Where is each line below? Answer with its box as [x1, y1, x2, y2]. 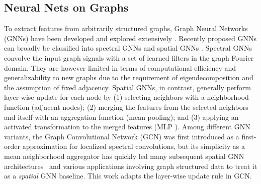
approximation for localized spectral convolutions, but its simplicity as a [22, 141, 245, 151]
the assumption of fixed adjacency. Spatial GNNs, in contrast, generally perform [4, 82, 251, 92]
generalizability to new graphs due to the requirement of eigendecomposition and [4, 72, 253, 83]
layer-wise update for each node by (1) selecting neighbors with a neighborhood [4, 92, 249, 102]
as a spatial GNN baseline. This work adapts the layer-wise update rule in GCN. [4, 170, 252, 181]
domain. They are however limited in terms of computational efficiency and [4, 62, 236, 73]
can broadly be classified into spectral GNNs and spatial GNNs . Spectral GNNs [4, 43, 252, 53]
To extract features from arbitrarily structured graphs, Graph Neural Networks [4, 23, 248, 34]
